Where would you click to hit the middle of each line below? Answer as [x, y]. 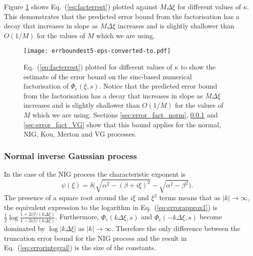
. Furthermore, [77, 217]
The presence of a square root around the [66, 198]
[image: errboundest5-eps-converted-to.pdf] [97, 51]
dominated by [25, 228]
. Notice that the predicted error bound [158, 86]
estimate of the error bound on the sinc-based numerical [108, 76]
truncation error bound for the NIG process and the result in [95, 238]
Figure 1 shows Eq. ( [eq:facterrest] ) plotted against [81, 6]
